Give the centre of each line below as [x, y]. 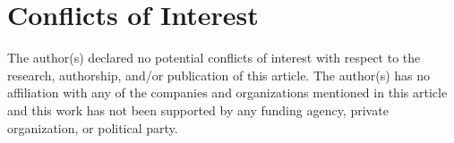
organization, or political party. [93, 127]
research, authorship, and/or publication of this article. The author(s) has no [219, 75]
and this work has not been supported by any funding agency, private [198, 109]
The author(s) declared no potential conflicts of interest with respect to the [214, 58]
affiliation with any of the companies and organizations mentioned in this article [227, 93]
